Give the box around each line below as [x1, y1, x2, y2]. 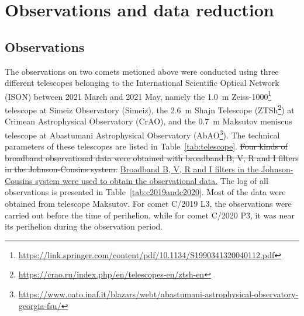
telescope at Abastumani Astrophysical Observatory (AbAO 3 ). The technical [5, 127, 280, 141]
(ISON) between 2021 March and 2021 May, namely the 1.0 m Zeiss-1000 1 [5, 88, 272, 102]
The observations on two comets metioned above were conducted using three [5, 65, 279, 77]
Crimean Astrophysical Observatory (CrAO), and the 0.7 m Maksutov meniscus [5, 115, 292, 127]
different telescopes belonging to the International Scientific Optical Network [5, 77, 279, 89]
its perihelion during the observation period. [5, 220, 163, 232]
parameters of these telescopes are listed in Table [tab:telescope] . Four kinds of [5, 140, 288, 152]
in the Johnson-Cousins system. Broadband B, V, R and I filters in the [5, 163, 259, 175]
